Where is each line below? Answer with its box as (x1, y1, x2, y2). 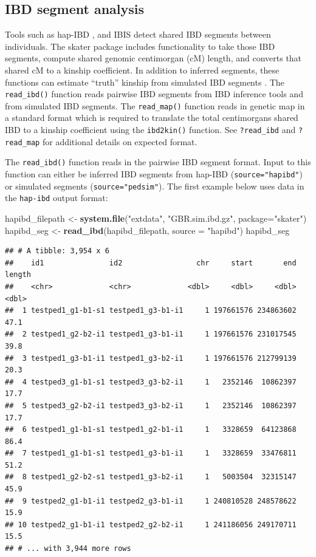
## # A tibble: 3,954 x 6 (5, 247, 109, 256)
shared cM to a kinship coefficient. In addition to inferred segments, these (5, 63, 280, 76)
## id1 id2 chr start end (5, 258, 297, 267)
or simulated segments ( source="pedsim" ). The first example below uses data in (5, 179, 304, 192)
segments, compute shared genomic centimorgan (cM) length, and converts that (5, 52, 302, 64)
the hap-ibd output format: (5, 191, 108, 204)
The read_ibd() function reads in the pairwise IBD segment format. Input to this (5, 155, 311, 168)
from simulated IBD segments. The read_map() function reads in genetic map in (5, 99, 305, 112)
